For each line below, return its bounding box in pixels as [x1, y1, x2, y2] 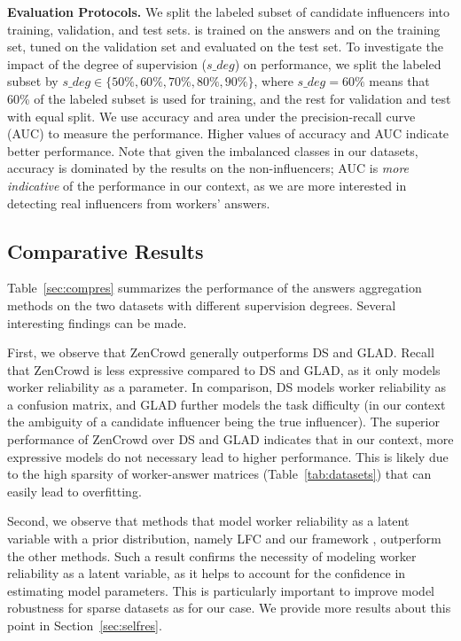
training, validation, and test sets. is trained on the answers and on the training [7, 20, 441, 38]
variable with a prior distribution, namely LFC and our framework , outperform [7, 529, 441, 548]
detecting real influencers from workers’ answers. [7, 193, 270, 212]
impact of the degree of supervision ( [7, 54, 207, 73]
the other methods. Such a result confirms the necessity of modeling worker [7, 546, 417, 565]
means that [369, 72, 430, 90]
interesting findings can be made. [7, 313, 187, 332]
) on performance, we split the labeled [234, 54, 441, 73]
